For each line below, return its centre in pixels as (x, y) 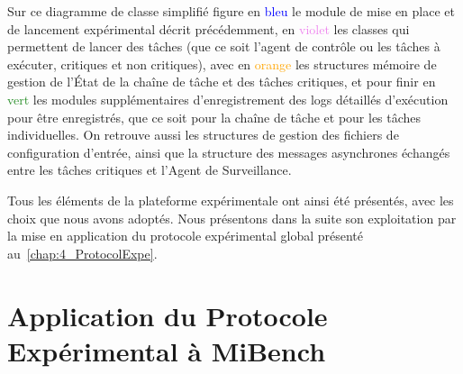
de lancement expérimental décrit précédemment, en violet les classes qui (209, 28)
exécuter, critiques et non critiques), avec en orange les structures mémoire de (222, 64)
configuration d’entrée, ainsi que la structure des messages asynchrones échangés (229, 152)
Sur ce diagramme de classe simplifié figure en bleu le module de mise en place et (231, 11)
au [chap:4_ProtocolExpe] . (82, 253)
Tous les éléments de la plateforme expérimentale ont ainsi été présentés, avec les (231, 200)
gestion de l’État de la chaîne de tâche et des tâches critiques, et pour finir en (222, 82)
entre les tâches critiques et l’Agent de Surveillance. (150, 170)
